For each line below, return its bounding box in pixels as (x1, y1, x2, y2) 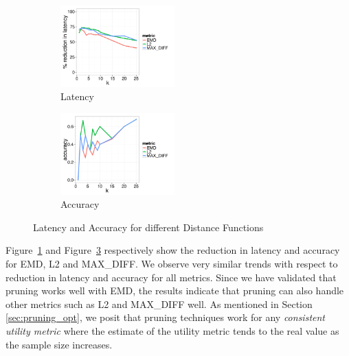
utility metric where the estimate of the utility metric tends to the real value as (5, 323, 339, 337)
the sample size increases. (5, 337, 113, 351)
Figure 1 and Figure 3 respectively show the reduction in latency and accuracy (5, 243, 340, 257)
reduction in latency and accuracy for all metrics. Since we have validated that (5, 270, 337, 284)
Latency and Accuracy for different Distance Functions (33, 219, 264, 234)
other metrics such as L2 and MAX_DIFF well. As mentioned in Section (5, 296, 313, 311)
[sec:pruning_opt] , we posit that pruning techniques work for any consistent (5, 310, 325, 324)
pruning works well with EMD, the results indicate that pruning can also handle (5, 283, 344, 298)
